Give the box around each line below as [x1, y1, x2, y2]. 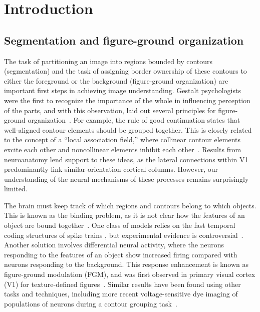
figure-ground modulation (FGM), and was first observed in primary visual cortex [4, 269, 255, 279]
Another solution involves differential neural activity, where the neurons [4, 239, 224, 250]
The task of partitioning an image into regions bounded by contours [4, 56, 213, 66]
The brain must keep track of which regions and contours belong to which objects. [4, 200, 256, 210]
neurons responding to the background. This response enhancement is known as [4, 259, 248, 269]
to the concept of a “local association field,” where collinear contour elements [4, 134, 241, 145]
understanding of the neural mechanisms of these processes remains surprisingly [4, 173, 249, 184]
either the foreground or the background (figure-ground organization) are [4, 75, 228, 86]
